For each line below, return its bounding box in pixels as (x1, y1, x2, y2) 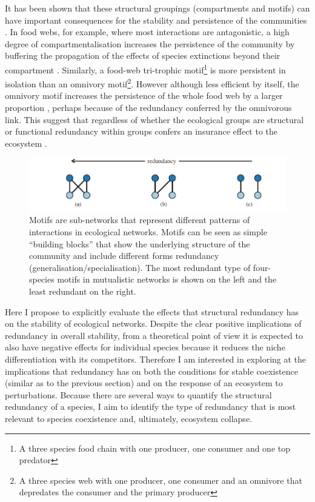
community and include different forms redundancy (29, 249, 219, 262)
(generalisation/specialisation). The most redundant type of (29, 261, 251, 273)
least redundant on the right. (29, 285, 136, 298)
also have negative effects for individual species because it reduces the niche (5, 341, 285, 353)
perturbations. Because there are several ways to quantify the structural (5, 388, 272, 401)
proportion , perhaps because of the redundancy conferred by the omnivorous (5, 101, 292, 114)
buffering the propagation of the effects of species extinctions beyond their (5, 49, 280, 62)
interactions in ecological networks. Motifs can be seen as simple (29, 226, 267, 238)
